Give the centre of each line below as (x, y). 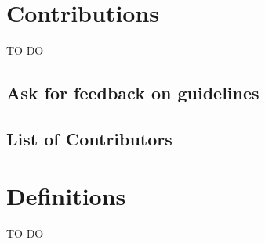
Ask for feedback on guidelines (133, 93)
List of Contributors (89, 138)
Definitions (66, 196)
